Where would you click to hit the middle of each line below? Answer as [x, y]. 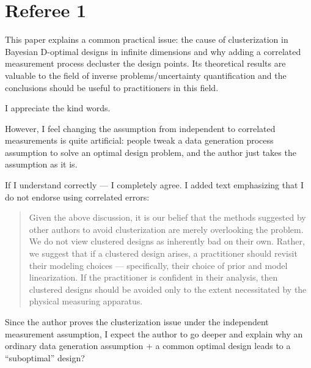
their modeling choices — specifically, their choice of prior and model [158, 265]
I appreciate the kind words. [58, 108]
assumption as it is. [41, 164]
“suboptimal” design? [45, 357]
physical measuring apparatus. [86, 301]
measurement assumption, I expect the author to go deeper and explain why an [154, 333]
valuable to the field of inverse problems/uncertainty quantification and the [146, 75]
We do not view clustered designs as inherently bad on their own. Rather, [167, 241]
